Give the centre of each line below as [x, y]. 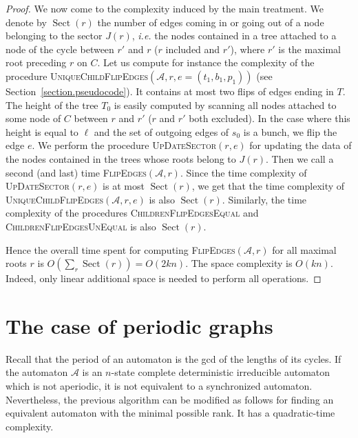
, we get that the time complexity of [268, 186]
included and [193, 49]
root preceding [36, 62]
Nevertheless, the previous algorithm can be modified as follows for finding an [170, 399]
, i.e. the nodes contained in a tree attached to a [234, 36]
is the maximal [309, 49]
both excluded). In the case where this [270, 118]
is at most [124, 186]
